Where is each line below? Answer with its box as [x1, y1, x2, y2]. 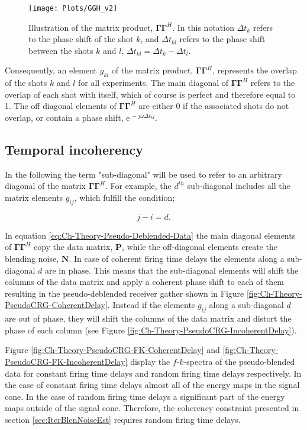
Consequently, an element [5, 64, 98, 76]
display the [130, 355, 170, 367]
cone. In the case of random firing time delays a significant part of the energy [5, 390, 285, 402]
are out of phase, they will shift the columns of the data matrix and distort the [5, 312, 292, 325]
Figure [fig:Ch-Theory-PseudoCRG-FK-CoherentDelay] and [5, 344, 220, 356]
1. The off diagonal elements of [5, 100, 117, 112]
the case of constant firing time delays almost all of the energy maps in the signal [5, 378, 300, 391]
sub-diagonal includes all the [187, 179, 290, 192]
